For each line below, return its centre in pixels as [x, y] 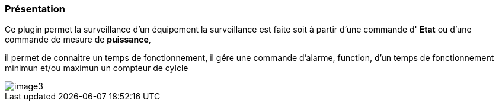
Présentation [35, 9]
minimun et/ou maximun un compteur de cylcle [97, 68]
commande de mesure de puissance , [78, 40]
